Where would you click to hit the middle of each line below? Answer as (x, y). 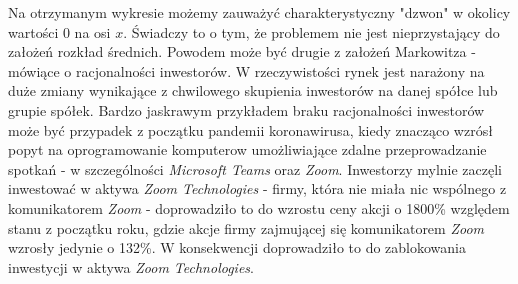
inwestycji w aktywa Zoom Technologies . (131, 266)
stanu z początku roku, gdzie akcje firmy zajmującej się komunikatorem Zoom (246, 227)
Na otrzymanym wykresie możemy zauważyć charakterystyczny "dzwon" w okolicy (259, 12)
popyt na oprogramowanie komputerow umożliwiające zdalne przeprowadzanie (247, 149)
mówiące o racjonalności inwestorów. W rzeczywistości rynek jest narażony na (246, 70)
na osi (92, 31)
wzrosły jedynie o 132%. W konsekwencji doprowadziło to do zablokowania (237, 247)
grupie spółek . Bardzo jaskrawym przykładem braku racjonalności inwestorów (246, 109)
